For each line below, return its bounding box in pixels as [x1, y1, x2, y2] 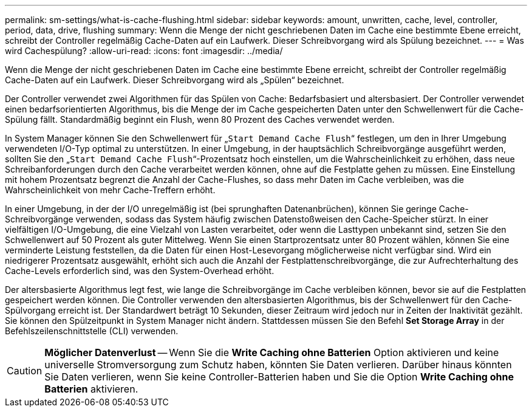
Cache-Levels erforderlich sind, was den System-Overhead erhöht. [5, 266, 275, 276]
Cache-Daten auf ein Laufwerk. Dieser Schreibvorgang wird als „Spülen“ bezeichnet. [5, 75, 344, 85]
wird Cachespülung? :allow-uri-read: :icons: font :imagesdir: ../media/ [5, 46, 283, 56]
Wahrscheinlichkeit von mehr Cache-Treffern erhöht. [5, 185, 216, 195]
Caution [7, 365, 43, 377]
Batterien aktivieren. [44, 383, 138, 395]
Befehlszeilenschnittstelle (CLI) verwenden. [5, 326, 179, 336]
